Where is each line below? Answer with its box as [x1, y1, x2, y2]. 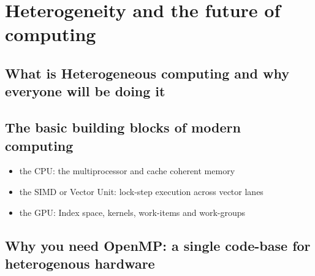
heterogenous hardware [5, 253, 155, 272]
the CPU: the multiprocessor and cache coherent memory [19, 164, 235, 177]
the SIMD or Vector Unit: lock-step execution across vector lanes [19, 185, 264, 197]
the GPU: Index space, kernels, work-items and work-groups [19, 205, 246, 218]
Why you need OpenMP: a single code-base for [5, 236, 311, 255]
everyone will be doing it [5, 82, 165, 101]
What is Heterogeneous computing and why [5, 63, 289, 82]
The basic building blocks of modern [5, 118, 241, 137]
